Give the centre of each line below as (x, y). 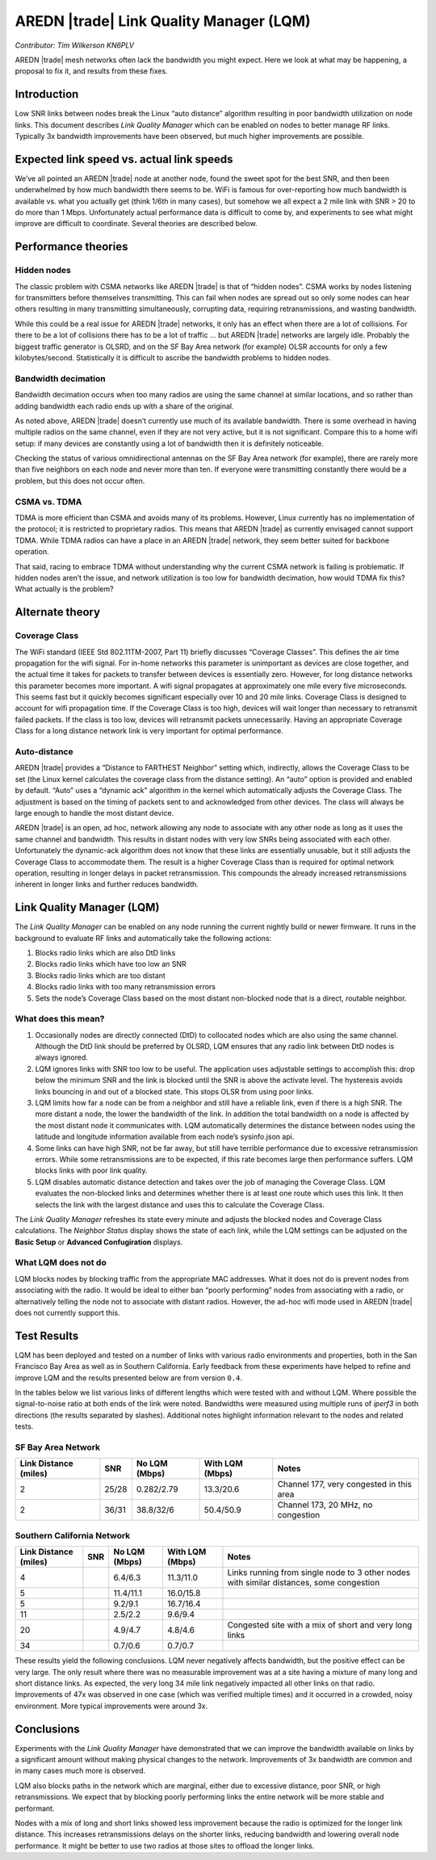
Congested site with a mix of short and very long (320, 1625)
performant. (35, 1808)
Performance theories (71, 247)
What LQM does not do (61, 1262)
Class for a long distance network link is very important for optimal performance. (149, 731)
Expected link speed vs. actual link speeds (124, 159)
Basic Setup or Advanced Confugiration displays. (99, 1242)
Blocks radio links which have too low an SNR (111, 964)
